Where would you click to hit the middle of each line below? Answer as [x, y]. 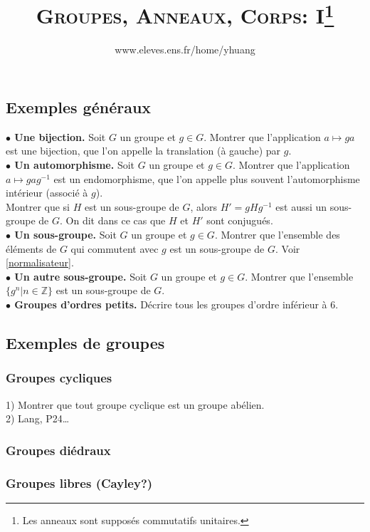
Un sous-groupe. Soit [65, 235]
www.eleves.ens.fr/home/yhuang [185, 49]
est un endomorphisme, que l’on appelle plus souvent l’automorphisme [207, 178]
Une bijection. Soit [60, 136]
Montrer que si [38, 206]
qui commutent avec [115, 248]
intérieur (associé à [47, 193]
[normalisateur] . [40, 262]
